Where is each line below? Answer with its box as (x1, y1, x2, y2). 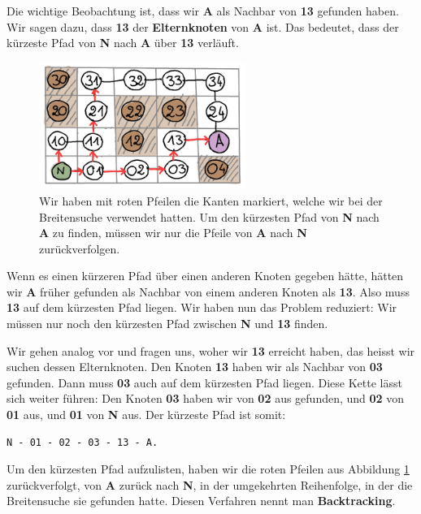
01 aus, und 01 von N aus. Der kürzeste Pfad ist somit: (7, 406, 286, 423)
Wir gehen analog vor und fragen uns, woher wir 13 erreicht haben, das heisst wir (7, 342, 415, 359)
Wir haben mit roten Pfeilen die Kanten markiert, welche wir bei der (39, 192, 383, 209)
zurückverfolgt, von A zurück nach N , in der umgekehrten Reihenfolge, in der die (7, 476, 413, 493)
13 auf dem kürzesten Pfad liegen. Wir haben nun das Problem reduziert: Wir (7, 299, 397, 316)
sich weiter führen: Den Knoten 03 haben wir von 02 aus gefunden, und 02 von (7, 390, 405, 407)
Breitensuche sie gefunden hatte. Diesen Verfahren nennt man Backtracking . (7, 492, 396, 509)
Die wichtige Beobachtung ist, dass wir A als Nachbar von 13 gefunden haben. (7, 2, 399, 19)
